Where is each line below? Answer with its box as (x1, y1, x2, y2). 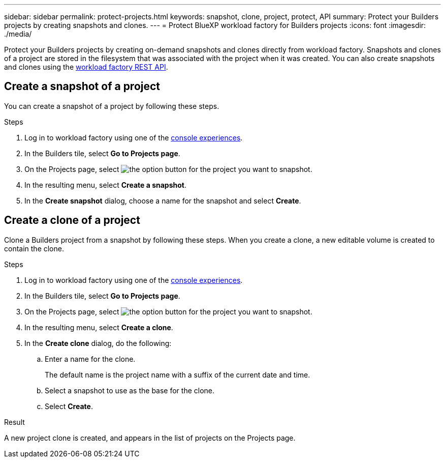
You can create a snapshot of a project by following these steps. (4, 101, 219, 110)
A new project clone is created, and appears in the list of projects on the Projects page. (4, 433, 296, 442)
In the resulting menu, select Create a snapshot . (24, 180, 186, 189)
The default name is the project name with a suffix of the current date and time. (45, 370, 310, 379)
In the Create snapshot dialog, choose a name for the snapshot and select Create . (24, 196, 301, 205)
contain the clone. (4, 244, 64, 253)
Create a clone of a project (4, 214, 140, 227)
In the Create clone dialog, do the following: (24, 338, 172, 348)
